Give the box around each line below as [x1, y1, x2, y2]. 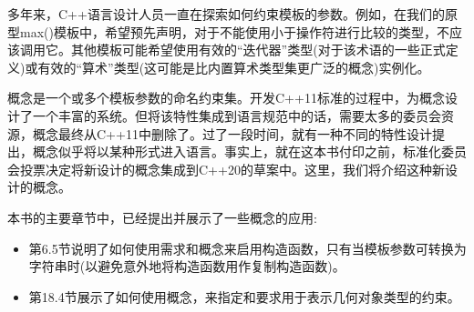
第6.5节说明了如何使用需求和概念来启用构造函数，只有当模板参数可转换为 [28, 238, 467, 257]
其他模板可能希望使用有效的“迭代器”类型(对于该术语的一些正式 [70, 40, 446, 59]
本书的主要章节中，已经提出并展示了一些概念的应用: [7, 207, 317, 226]
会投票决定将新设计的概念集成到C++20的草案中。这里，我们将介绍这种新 [7, 159, 445, 178]
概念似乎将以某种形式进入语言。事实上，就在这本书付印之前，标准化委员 [32, 142, 467, 161]
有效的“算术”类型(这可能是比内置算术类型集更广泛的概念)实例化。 [37, 57, 430, 76]
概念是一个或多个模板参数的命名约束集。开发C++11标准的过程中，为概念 [7, 88, 445, 107]
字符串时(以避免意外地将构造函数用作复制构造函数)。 [28, 257, 345, 276]
